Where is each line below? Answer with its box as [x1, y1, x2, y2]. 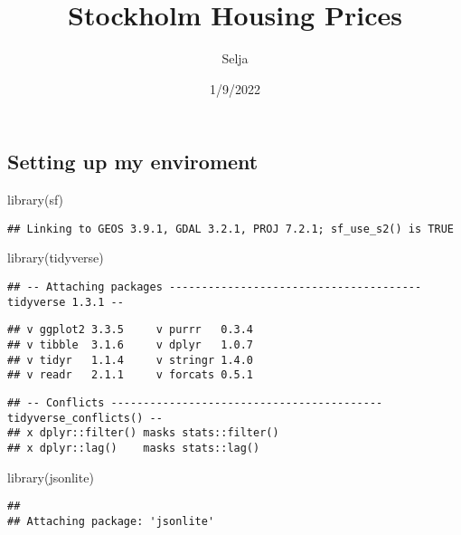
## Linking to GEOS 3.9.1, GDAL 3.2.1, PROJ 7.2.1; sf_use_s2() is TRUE [7, 222, 454, 235]
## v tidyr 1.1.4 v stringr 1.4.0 [7, 353, 254, 367]
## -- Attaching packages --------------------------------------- [7, 280, 422, 293]
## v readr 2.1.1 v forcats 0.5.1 [7, 368, 254, 382]
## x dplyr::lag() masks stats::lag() [7, 441, 260, 454]
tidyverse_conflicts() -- [7, 411, 163, 425]
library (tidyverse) [7, 248, 104, 267]
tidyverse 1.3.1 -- [7, 295, 124, 309]
